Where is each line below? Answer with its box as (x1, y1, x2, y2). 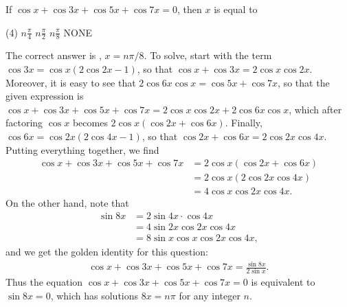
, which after (289, 102, 342, 116)
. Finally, (225, 115, 262, 130)
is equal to (214, 2, 258, 16)
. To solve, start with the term (144, 48, 272, 62)
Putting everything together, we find (5, 142, 159, 157)
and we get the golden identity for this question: (5, 244, 208, 258)
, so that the (278, 75, 330, 89)
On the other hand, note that (5, 196, 129, 210)
